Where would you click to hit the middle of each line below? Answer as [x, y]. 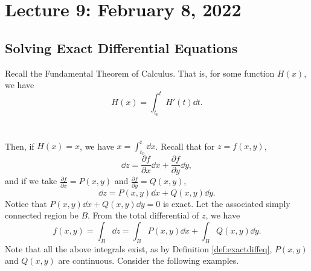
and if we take [31, 181]
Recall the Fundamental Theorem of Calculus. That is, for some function [140, 73]
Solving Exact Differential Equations [121, 47]
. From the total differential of [143, 215]
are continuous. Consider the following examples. [149, 260]
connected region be [42, 215]
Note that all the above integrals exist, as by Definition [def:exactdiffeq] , [139, 248]
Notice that [26, 203]
